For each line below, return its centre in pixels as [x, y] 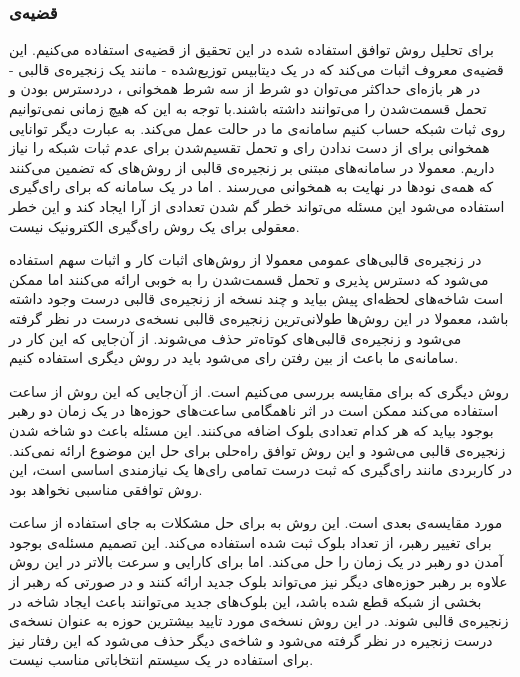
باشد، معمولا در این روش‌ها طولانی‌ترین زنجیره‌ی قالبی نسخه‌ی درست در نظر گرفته [259, 317]
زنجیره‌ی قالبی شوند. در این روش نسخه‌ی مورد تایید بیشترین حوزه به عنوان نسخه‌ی [259, 620]
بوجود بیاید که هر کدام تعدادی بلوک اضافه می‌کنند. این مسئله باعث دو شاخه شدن [251, 429]
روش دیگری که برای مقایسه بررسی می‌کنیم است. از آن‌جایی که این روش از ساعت [259, 390]
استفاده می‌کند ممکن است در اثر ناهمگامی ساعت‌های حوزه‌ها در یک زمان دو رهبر [254, 410]
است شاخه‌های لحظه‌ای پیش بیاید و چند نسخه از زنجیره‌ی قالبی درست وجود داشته [256, 298]
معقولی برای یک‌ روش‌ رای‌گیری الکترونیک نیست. [154, 225]
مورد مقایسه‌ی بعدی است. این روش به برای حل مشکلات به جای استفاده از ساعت [256, 522]
